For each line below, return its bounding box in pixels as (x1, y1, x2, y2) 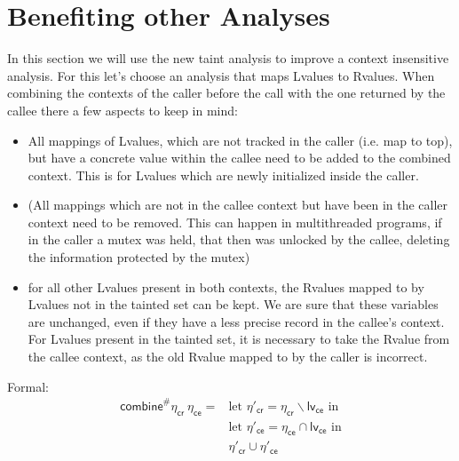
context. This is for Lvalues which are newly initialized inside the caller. (28, 165, 419, 184)
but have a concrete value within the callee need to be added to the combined (28, 148, 451, 167)
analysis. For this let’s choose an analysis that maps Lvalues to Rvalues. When (7, 66, 435, 84)
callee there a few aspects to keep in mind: (7, 100, 238, 119)
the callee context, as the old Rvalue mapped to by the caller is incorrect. (28, 347, 428, 366)
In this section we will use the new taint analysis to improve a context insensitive (7, 49, 449, 68)
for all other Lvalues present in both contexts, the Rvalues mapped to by (28, 277, 424, 296)
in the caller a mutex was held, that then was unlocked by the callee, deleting (28, 230, 450, 249)
